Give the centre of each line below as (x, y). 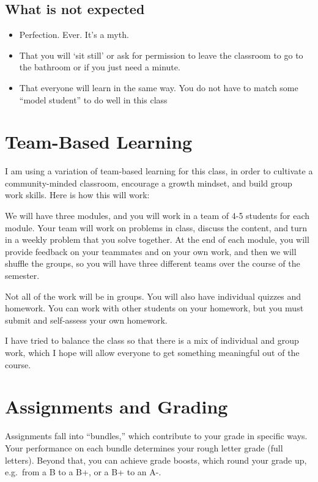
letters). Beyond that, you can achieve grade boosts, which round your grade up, (156, 460)
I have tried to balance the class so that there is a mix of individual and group (152, 340)
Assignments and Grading (116, 406)
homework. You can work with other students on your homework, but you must (154, 308)
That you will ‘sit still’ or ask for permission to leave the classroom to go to (161, 55)
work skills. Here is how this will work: (77, 195)
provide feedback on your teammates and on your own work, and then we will (151, 251)
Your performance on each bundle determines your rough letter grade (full (144, 447)
